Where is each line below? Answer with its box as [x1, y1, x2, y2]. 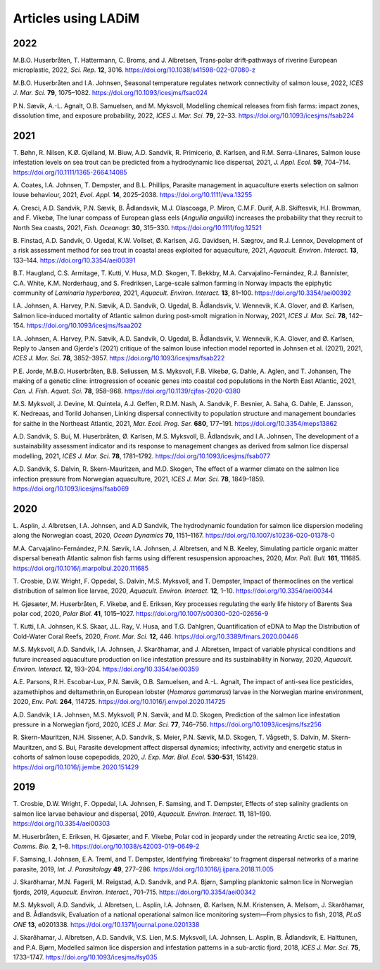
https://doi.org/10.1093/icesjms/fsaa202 [26, 321, 142, 330]
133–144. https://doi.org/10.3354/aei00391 [13, 256, 136, 264]
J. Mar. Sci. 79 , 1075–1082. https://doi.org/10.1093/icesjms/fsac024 [13, 89, 208, 97]
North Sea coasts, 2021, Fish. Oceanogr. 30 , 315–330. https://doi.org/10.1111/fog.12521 [13, 223, 262, 232]
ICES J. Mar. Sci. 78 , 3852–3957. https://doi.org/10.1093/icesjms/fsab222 [13, 354, 225, 363]
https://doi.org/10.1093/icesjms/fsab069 [13, 484, 129, 493]
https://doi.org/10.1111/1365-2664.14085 [13, 168, 127, 176]
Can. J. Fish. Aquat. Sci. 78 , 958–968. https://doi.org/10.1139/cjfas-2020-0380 [13, 386, 241, 395]
